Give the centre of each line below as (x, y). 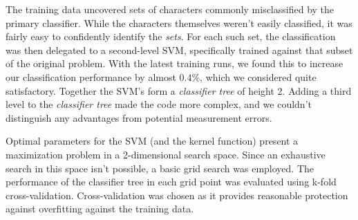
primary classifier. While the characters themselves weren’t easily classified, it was (179, 22)
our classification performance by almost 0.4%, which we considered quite (161, 76)
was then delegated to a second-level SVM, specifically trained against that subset (179, 49)
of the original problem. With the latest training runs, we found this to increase (175, 63)
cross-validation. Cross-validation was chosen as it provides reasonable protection (177, 195)
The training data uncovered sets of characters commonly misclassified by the (170, 9)
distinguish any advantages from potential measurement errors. (139, 117)
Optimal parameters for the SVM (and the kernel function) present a (152, 141)
